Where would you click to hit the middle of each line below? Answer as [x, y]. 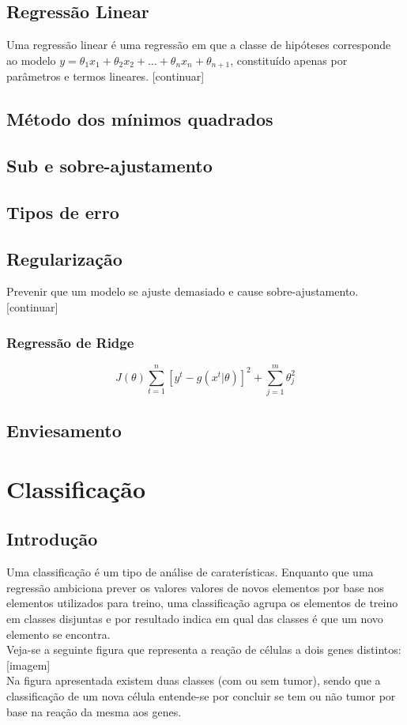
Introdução [52, 539]
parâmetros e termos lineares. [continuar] [106, 76]
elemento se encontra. [58, 634]
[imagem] [28, 665]
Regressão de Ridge [70, 342]
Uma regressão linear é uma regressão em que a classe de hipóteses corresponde [199, 45]
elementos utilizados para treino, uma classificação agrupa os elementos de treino [202, 603]
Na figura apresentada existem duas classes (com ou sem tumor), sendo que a [194, 680]
